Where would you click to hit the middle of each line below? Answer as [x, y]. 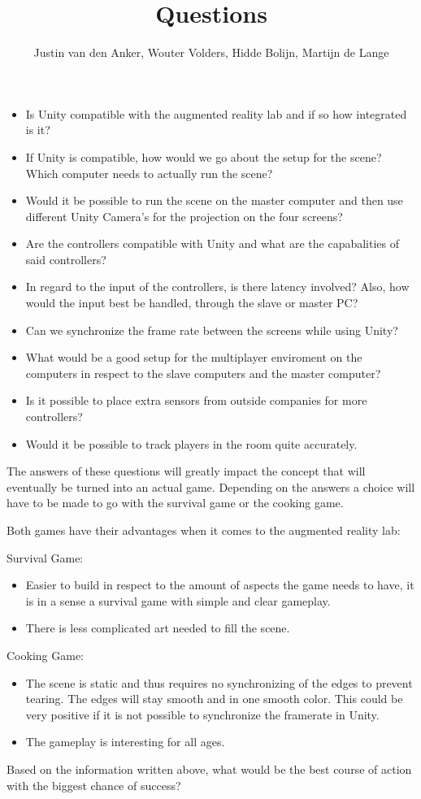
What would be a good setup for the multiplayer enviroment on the [194, 357]
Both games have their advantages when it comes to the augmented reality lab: [204, 530]
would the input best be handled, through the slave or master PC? [192, 303]
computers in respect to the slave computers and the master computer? [203, 373]
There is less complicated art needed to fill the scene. [158, 628]
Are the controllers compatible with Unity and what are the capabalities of [212, 243]
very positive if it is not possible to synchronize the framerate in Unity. [202, 714]
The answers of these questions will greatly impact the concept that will [186, 471]
